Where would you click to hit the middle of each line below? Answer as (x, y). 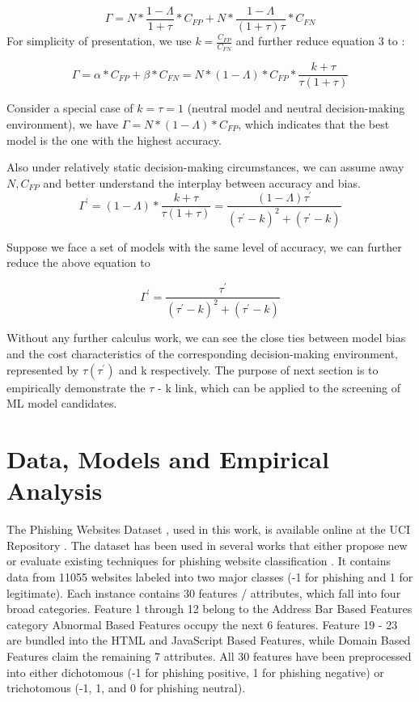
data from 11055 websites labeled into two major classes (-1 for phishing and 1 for (210, 576)
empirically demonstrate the (76, 387)
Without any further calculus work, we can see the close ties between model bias (206, 338)
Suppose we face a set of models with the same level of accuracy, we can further (204, 246)
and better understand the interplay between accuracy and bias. (202, 182)
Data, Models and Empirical (168, 459)
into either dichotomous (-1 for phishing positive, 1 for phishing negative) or (195, 672)
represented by (43, 369)
